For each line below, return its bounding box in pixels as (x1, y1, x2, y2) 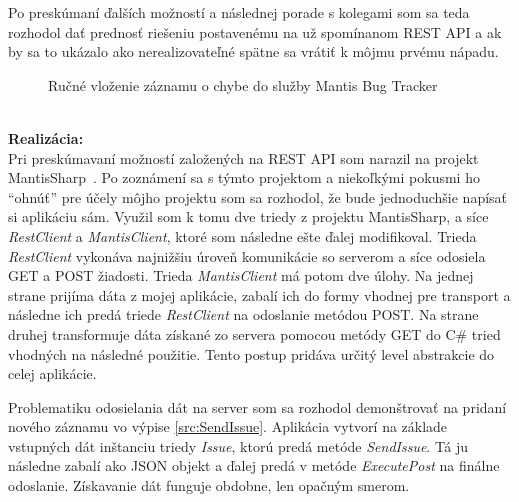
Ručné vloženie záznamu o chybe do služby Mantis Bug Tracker (48, 74, 438, 95)
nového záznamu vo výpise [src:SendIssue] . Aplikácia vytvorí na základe (8, 416, 448, 437)
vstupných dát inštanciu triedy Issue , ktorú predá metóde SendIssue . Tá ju (8, 435, 468, 456)
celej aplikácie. (8, 363, 97, 384)
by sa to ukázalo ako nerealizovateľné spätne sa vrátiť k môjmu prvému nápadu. (8, 41, 499, 62)
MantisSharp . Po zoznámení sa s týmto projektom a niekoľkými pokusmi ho (8, 167, 480, 188)
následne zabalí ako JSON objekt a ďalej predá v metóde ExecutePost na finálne (8, 455, 500, 476)
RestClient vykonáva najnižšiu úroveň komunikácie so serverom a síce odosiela (8, 245, 486, 266)
